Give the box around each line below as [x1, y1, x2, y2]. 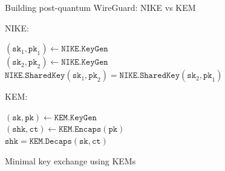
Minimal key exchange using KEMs [5, 154, 136, 167]
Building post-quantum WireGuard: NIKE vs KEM [5, 1, 196, 13]
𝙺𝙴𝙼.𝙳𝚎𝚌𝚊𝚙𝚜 [29, 137, 72, 146]
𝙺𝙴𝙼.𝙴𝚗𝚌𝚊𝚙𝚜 [59, 125, 102, 134]
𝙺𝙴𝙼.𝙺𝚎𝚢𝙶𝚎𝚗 [54, 113, 97, 122]
